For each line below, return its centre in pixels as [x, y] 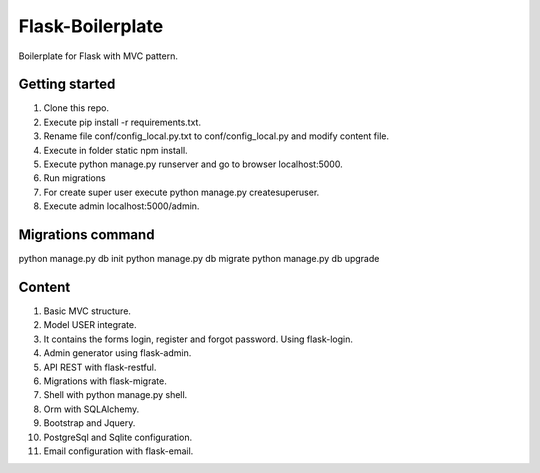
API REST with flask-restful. [100, 367]
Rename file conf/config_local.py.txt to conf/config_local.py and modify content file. [216, 136]
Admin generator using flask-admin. [117, 353]
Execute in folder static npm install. [116, 150]
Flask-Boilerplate [91, 26]
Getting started [67, 84]
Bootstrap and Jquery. [89, 423]
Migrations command [86, 234]
